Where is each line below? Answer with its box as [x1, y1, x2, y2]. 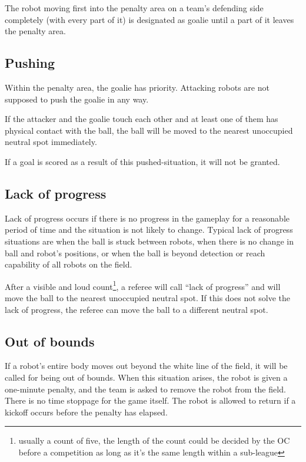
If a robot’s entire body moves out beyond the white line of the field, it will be [5, 359, 288, 372]
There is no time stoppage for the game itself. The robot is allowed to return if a [5, 394, 296, 407]
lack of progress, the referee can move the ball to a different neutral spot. [5, 303, 268, 315]
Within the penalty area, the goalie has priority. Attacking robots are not [5, 81, 270, 93]
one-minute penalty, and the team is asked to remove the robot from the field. [5, 382, 286, 395]
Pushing [5, 54, 55, 72]
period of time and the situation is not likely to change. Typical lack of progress [5, 223, 293, 236]
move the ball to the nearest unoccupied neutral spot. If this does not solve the [5, 291, 291, 303]
